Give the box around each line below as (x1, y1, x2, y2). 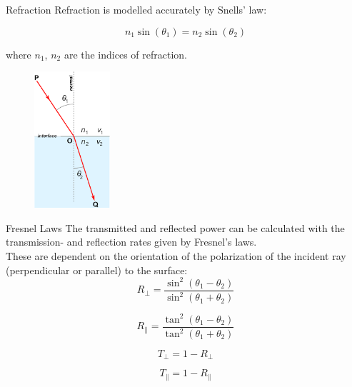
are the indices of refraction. (64, 46, 187, 61)
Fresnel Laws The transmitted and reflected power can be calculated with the (6, 220, 345, 235)
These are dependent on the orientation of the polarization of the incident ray (6, 248, 346, 263)
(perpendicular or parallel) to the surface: (6, 262, 188, 277)
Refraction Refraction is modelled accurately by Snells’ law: (6, 2, 267, 16)
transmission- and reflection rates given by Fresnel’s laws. (6, 234, 257, 249)
